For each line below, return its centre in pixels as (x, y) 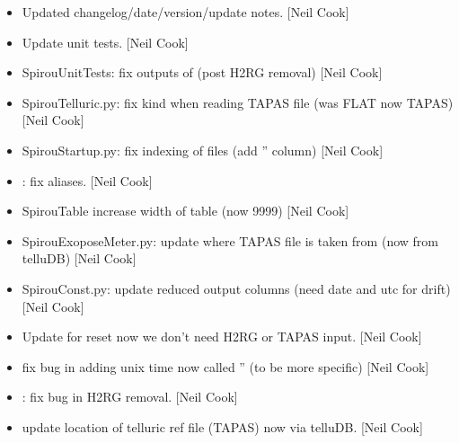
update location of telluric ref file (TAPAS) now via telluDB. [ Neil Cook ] (222, 426)
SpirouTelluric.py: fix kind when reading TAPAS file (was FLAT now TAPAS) (238, 102)
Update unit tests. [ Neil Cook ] (105, 42)
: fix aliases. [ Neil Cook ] (87, 180)
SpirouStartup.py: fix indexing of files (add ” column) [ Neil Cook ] (203, 150)
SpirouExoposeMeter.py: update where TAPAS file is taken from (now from (230, 240)
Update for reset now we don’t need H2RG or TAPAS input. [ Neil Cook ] (222, 337)
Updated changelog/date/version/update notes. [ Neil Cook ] (185, 12)
